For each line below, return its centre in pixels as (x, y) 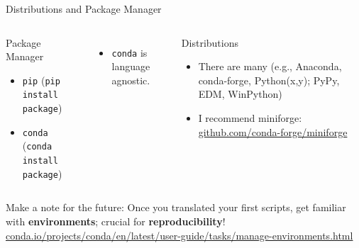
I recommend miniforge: (250, 117)
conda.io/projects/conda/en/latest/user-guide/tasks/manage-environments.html (179, 235)
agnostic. (131, 80)
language (131, 66)
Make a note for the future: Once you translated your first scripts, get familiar (176, 207)
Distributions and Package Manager (84, 9)
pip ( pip (41, 80)
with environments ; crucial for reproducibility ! (116, 221)
